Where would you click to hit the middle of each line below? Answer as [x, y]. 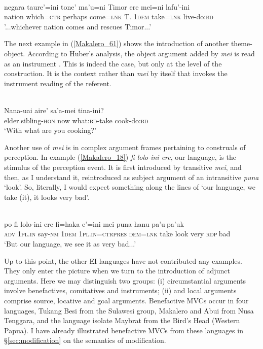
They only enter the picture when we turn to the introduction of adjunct [117, 271]
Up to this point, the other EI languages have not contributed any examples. [123, 260]
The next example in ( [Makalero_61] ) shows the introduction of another [117, 43]
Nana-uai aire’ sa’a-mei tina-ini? [54, 110]
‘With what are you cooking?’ [50, 130]
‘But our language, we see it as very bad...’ [70, 244]
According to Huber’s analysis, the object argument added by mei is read [141, 53]
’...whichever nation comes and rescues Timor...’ [78, 26]
